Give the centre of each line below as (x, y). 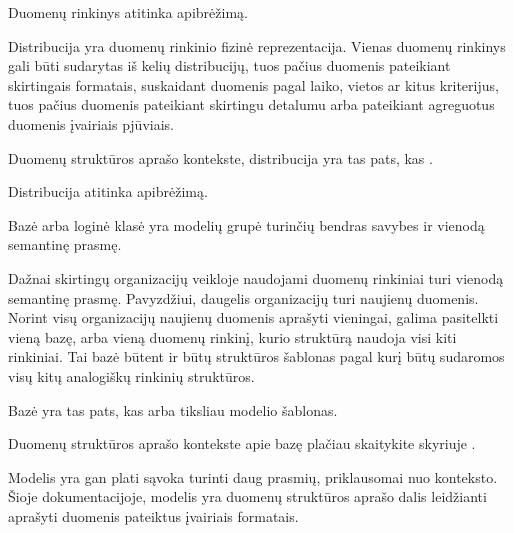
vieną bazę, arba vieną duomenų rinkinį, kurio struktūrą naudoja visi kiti (232, 336)
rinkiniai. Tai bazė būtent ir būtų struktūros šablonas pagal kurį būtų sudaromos (256, 356)
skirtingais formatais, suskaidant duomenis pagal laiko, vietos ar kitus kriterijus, (253, 84)
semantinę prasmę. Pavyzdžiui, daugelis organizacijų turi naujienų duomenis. (243, 297)
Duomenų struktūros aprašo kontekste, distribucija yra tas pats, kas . (220, 157)
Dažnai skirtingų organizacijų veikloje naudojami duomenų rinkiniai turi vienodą (256, 277)
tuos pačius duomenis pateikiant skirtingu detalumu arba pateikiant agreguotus (251, 104)
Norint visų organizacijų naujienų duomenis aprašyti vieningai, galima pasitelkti (253, 317)
